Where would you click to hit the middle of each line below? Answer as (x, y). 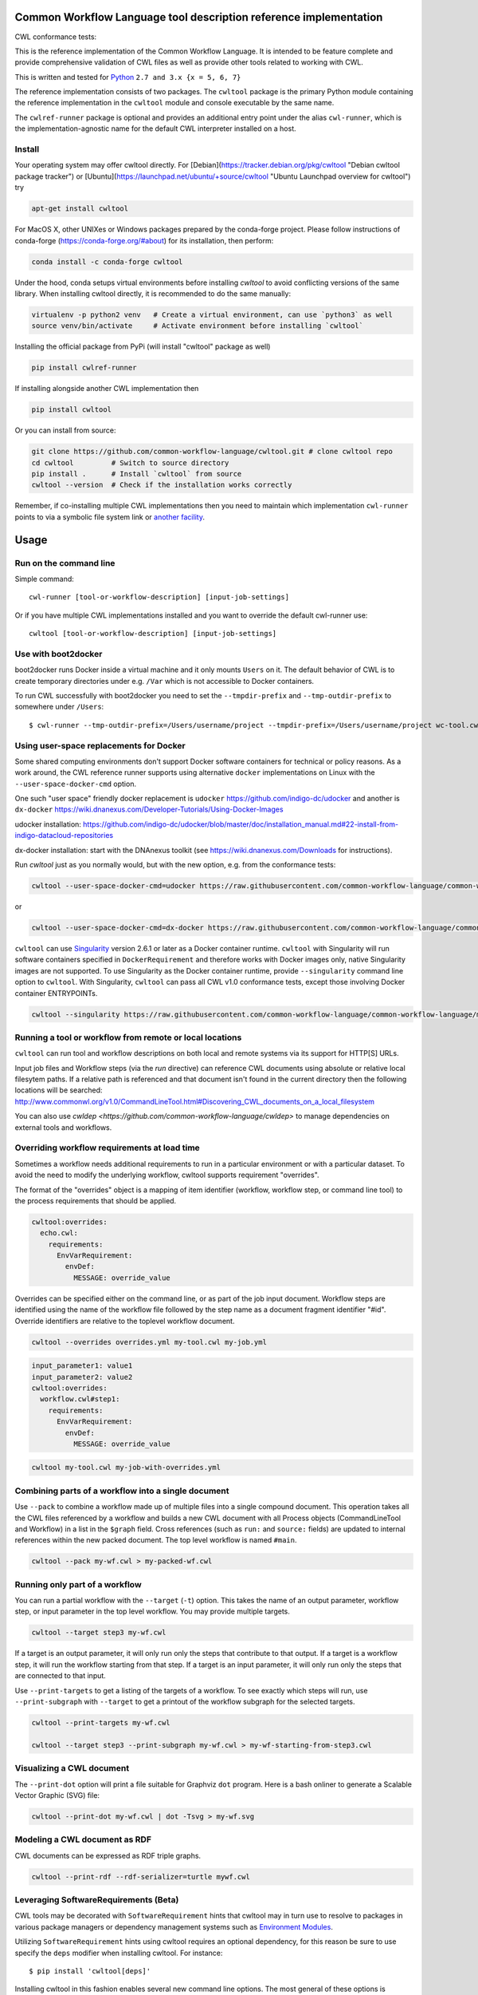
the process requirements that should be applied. (96, 1200)
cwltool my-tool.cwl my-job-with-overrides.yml (126, 1468)
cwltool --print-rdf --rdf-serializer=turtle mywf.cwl (141, 1876)
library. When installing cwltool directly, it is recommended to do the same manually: (153, 293)
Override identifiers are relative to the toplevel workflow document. (125, 1321)
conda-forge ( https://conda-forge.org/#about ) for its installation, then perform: (144, 240)
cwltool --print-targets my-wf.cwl (101, 1722)
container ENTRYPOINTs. (56, 993)
